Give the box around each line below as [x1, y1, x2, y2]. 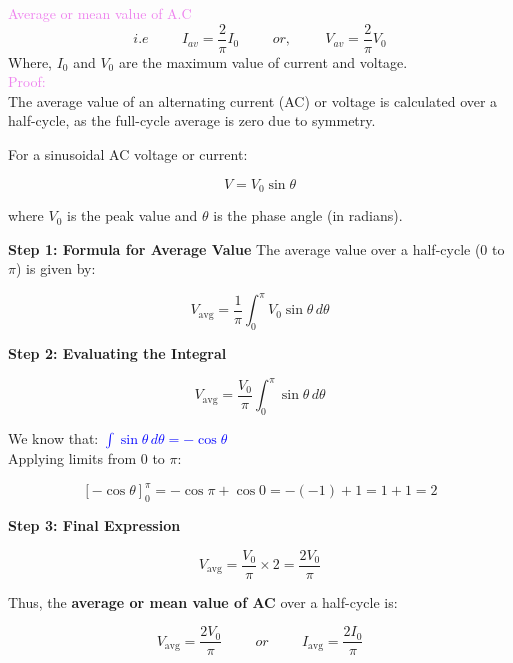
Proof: [8, 71, 46, 92]
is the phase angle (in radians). [213, 205, 403, 226]
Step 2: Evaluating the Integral [8, 343, 227, 364]
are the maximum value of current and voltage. [118, 51, 408, 72]
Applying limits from [8, 448, 137, 469]
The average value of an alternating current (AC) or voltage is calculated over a [8, 90, 498, 111]
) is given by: [15, 258, 96, 279]
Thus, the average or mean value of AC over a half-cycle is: [8, 591, 398, 612]
